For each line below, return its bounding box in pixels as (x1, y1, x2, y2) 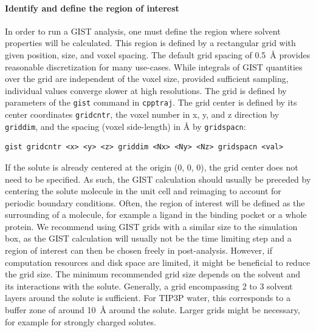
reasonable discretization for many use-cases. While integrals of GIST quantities (5, 60, 303, 73)
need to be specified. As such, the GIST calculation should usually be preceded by (5, 172, 311, 185)
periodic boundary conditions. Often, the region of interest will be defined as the (5, 196, 305, 209)
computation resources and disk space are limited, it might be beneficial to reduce (5, 256, 311, 268)
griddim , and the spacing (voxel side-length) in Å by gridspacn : (5, 120, 246, 132)
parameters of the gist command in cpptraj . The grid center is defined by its (5, 96, 297, 109)
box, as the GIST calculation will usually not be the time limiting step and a (5, 232, 292, 245)
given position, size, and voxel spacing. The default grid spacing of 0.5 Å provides (5, 48, 311, 61)
